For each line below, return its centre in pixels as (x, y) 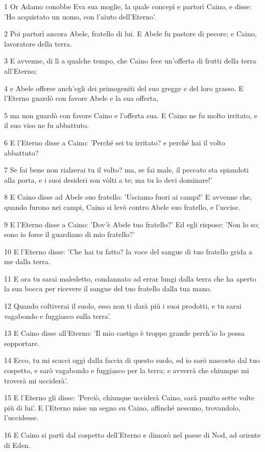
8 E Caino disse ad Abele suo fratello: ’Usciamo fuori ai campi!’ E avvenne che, (128, 197)
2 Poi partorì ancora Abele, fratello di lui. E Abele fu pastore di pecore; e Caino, (130, 34)
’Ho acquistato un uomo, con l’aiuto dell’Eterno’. (80, 16)
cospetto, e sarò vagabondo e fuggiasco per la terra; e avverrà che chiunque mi (127, 370)
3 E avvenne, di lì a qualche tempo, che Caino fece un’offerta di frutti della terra (130, 61)
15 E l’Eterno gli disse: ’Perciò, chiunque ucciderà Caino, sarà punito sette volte (129, 397)
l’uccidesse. (21, 417)
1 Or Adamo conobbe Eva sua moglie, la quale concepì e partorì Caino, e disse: (128, 6)
